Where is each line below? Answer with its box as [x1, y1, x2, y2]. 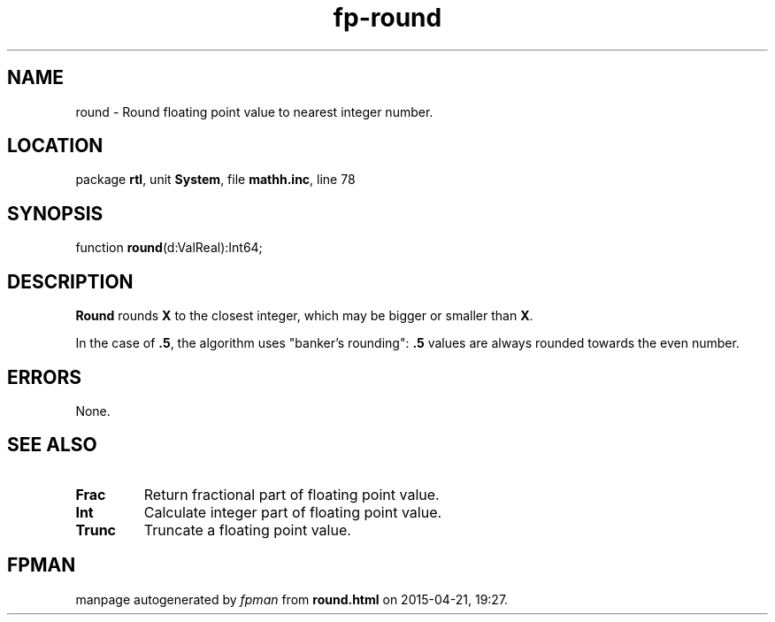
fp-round [333, 3, 442, 33]
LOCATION [7, 134, 104, 157]
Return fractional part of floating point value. [143, 485, 440, 503]
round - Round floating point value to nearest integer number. [75, 104, 434, 119]
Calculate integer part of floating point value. [143, 503, 442, 521]
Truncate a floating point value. [143, 520, 351, 539]
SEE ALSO [7, 434, 97, 457]
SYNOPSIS [7, 202, 104, 225]
